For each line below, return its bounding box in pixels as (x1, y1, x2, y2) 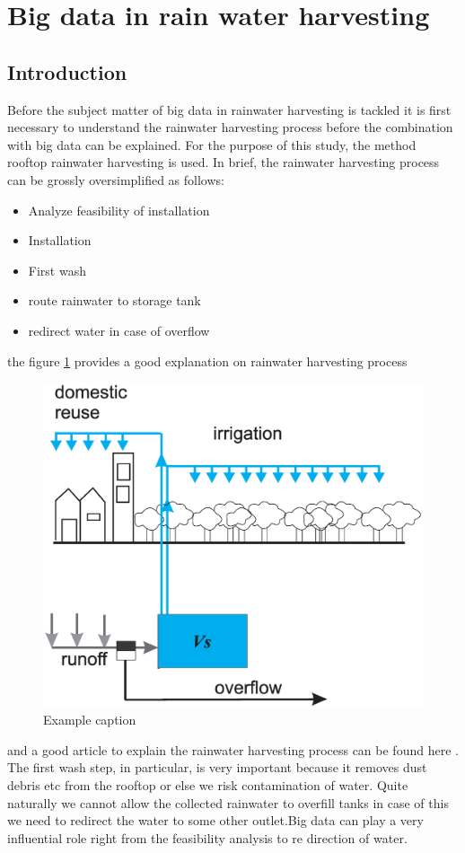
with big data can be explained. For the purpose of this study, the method (7, 135, 417, 154)
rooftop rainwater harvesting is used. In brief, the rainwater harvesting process (7, 153, 440, 171)
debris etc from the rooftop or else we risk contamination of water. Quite (7, 775, 408, 794)
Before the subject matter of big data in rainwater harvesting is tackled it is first (7, 100, 452, 119)
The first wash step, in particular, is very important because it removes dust (7, 758, 427, 777)
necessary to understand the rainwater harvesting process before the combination (7, 118, 453, 136)
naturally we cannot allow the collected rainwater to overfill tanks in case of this (7, 793, 449, 812)
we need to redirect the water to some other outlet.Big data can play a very (7, 811, 424, 830)
